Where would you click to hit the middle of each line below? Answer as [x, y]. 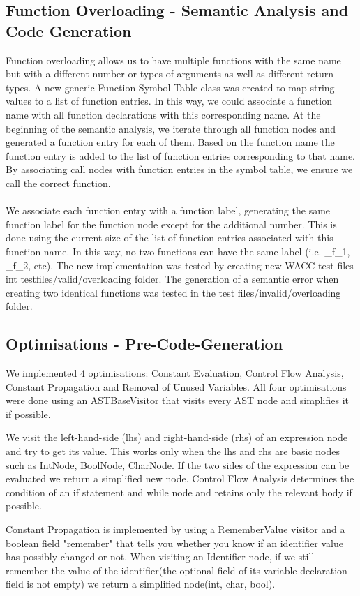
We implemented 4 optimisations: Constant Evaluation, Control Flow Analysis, [175, 373]
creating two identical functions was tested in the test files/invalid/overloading [173, 292]
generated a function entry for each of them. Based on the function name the [170, 142]
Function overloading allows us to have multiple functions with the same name [173, 60]
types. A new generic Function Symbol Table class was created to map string [170, 87]
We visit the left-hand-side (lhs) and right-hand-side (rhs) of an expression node [177, 437]
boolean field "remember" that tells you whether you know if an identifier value [174, 543]
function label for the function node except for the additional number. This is [171, 224]
